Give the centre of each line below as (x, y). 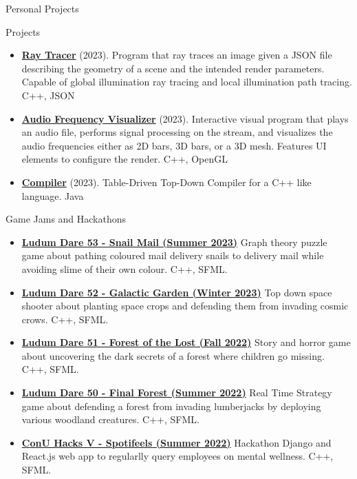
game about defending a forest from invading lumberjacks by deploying (171, 406)
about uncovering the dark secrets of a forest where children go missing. (173, 355)
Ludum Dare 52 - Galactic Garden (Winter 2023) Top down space (177, 292)
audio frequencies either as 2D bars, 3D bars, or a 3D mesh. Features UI (174, 145)
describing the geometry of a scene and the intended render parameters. (173, 68)
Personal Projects (42, 8)
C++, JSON (48, 95)
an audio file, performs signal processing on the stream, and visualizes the (177, 132)
